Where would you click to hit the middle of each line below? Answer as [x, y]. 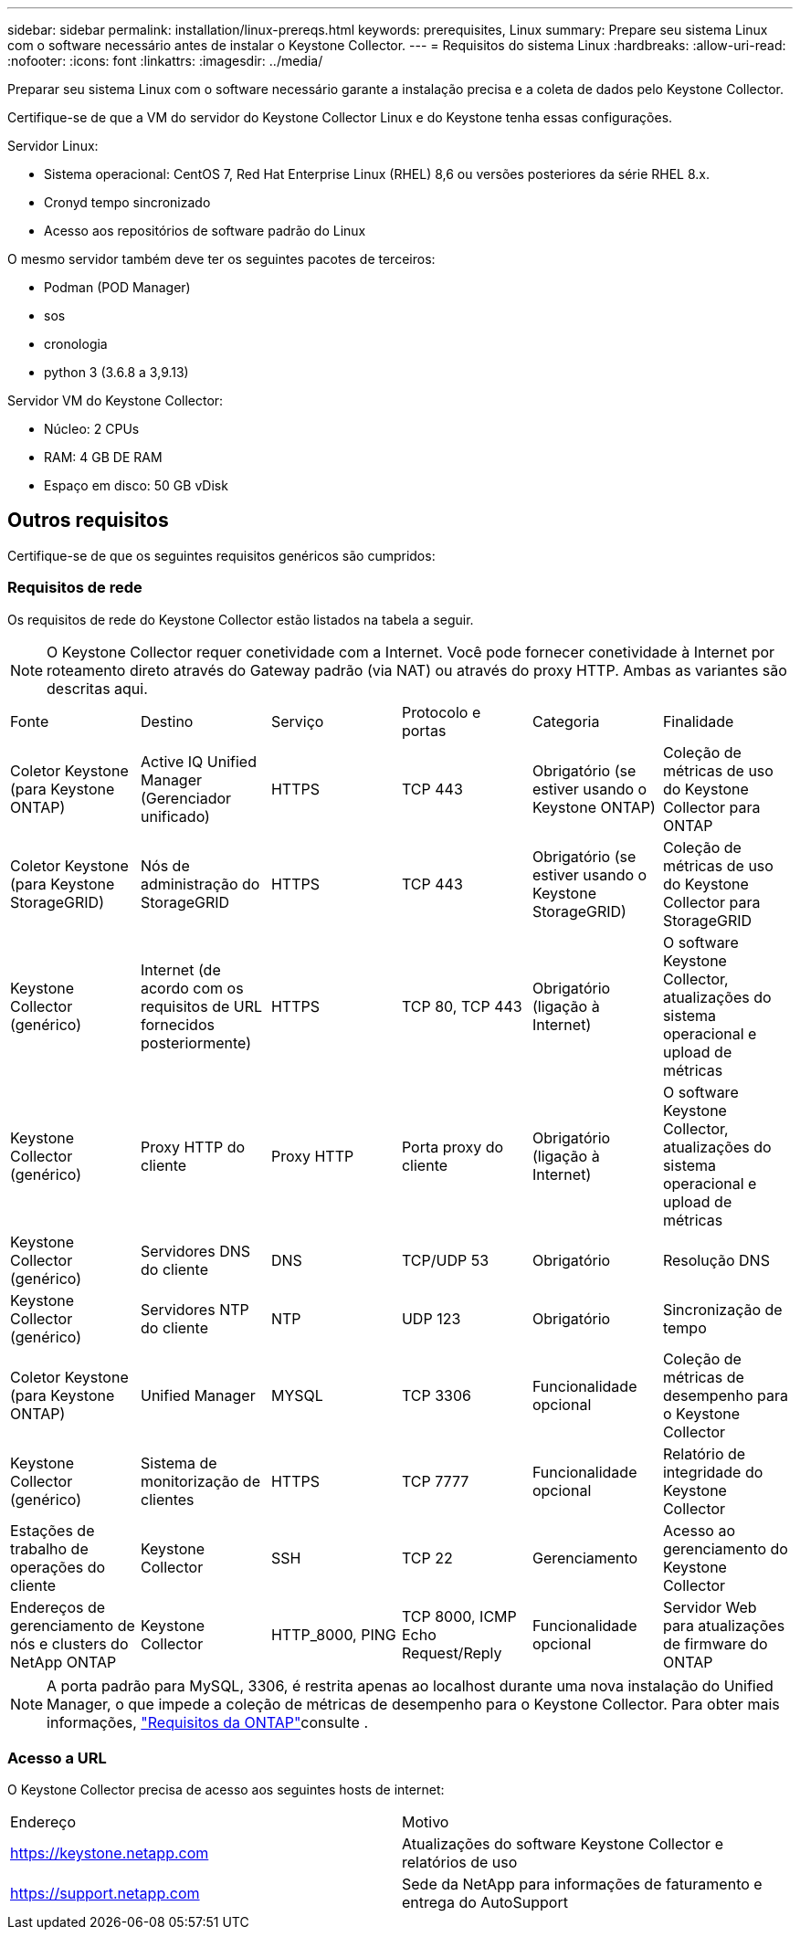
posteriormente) [196, 1042]
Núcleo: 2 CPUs [92, 429]
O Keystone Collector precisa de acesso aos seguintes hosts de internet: [226, 1790]
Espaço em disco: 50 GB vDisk [136, 485]
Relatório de [704, 1453]
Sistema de [179, 1463]
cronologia [76, 344]
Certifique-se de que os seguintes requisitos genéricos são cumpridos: [221, 555]
